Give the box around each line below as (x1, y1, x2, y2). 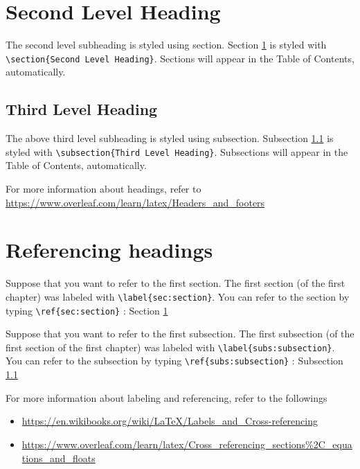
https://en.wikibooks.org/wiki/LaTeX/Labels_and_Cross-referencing (21, 414, 318, 428)
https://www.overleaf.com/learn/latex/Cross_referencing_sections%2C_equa (21, 436, 352, 451)
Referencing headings (6, 236, 213, 264)
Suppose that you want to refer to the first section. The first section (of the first (6, 276, 345, 290)
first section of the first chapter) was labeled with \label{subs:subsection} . (6, 339, 335, 354)
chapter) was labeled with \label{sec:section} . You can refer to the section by (6, 289, 350, 303)
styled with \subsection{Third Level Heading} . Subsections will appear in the (6, 144, 348, 159)
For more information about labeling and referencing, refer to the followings (6, 390, 327, 405)
